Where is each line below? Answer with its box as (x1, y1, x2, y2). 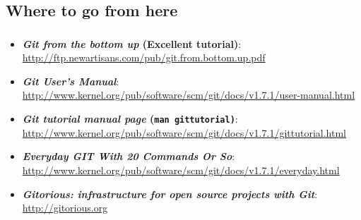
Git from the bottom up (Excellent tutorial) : (22, 36, 242, 51)
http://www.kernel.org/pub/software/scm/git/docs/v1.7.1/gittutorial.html (22, 125, 346, 140)
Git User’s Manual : (22, 73, 119, 88)
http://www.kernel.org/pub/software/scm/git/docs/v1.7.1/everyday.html (22, 162, 340, 177)
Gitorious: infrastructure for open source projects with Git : (22, 186, 318, 201)
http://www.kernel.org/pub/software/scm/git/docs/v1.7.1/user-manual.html (22, 87, 355, 102)
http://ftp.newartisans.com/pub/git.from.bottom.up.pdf (22, 50, 266, 65)
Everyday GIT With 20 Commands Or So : (22, 149, 235, 164)
